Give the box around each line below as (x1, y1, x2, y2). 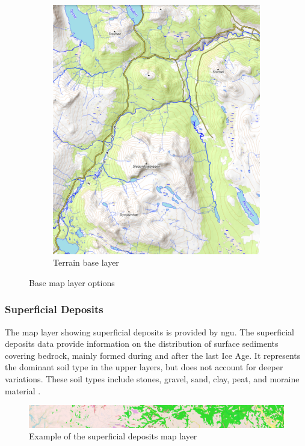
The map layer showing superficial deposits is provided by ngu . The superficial (5, 325, 294, 338)
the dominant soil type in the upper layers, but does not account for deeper (5, 361, 283, 373)
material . (5, 384, 41, 397)
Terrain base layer (53, 256, 119, 269)
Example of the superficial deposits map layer (29, 430, 197, 442)
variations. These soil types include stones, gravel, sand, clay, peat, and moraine (5, 373, 300, 385)
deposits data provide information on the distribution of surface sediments (5, 337, 279, 350)
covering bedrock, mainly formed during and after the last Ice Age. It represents (5, 349, 301, 361)
